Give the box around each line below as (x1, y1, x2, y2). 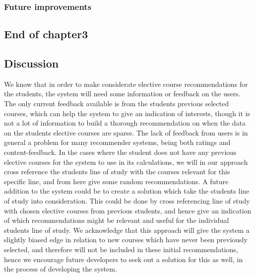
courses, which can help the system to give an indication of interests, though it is (4, 108, 251, 118)
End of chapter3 (4, 26, 88, 42)
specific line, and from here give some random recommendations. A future (4, 176, 229, 186)
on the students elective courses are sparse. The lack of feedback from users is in (4, 127, 248, 138)
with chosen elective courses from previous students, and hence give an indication (4, 205, 252, 215)
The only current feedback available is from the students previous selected (4, 98, 229, 109)
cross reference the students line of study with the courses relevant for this (4, 166, 230, 177)
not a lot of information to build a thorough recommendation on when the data (4, 118, 246, 128)
